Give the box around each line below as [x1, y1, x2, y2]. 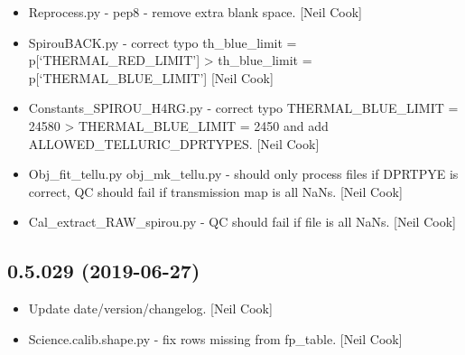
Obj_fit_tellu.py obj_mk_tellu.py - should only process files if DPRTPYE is [28, 164, 459, 183]
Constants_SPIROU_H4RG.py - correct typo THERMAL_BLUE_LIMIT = [28, 98, 459, 117]
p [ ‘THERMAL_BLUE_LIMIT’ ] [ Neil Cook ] [28, 68, 274, 87]
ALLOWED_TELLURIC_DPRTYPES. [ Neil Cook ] [28, 134, 320, 153]
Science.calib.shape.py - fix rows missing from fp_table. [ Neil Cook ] [28, 329, 403, 348]
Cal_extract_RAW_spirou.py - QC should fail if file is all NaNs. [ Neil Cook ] [28, 212, 456, 231]
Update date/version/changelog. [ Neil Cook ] [28, 299, 273, 318]
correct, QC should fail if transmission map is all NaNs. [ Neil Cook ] [28, 182, 403, 201]
